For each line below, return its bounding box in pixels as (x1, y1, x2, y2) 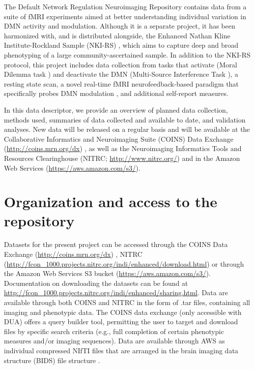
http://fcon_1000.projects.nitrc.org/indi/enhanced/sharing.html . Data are (4, 287, 228, 298)
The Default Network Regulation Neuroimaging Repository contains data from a (4, 1, 247, 11)
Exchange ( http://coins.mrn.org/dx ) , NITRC (4, 249, 142, 259)
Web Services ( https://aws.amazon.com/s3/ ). (4, 162, 141, 173)
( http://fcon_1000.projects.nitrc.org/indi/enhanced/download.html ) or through (4, 258, 244, 269)
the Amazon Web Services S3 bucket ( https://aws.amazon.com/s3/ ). (4, 268, 211, 278)
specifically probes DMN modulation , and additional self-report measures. (4, 88, 228, 98)
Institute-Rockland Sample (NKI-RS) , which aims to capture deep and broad (4, 40, 239, 50)
